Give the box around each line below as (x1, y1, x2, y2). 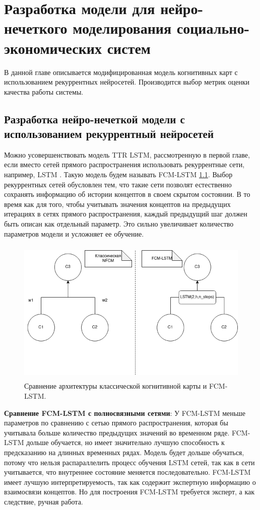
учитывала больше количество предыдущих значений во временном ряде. (4, 427, 230, 438)
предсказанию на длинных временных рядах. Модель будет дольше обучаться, (4, 447, 244, 457)
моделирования (73, 18, 172, 38)
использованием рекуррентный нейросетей (4, 126, 214, 141)
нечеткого (4, 18, 68, 38)
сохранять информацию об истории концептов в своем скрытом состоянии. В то (4, 189, 250, 199)
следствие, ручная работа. (4, 496, 83, 506)
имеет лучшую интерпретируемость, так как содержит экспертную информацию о (4, 476, 256, 487)
